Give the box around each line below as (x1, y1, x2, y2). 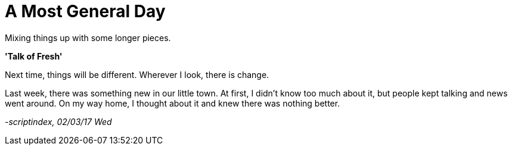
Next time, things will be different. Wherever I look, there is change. (5, 69, 269, 80)
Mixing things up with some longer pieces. (5, 32, 171, 43)
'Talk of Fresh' (5, 51, 63, 61)
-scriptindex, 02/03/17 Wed (5, 116, 112, 127)
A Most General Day (5, 1, 166, 21)
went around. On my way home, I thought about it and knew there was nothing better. (5, 98, 340, 108)
